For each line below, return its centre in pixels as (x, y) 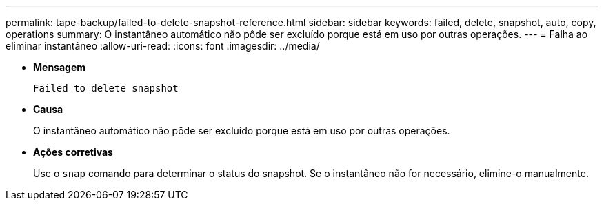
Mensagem (60, 67)
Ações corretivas (73, 152)
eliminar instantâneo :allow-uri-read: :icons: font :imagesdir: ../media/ (163, 46)
